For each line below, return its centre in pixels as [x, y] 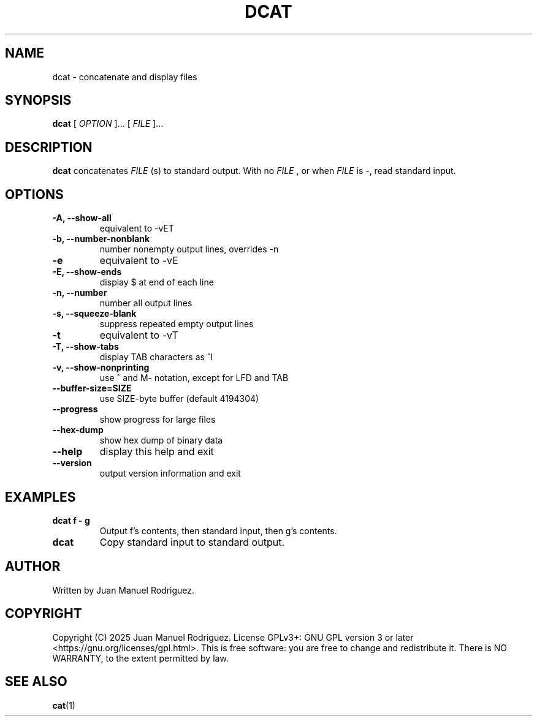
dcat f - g [71, 520]
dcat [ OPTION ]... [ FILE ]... [108, 124]
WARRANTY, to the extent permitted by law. [140, 658]
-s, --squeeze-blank [94, 314]
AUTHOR [33, 567]
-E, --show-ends [87, 272]
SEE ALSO [36, 682]
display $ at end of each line [157, 282]
